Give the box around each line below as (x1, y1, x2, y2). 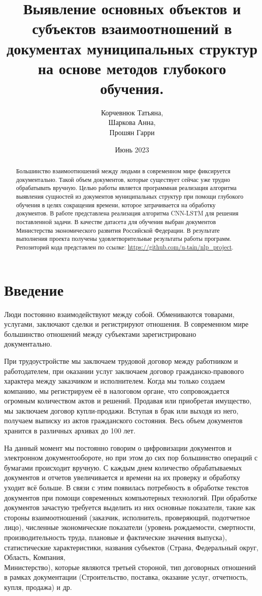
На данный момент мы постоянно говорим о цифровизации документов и (4, 442, 232, 453)
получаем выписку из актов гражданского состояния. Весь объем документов (4, 415, 243, 426)
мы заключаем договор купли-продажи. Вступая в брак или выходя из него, (4, 405, 239, 416)
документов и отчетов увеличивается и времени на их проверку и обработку (4, 472, 240, 483)
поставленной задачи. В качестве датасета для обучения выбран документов (16, 217, 216, 226)
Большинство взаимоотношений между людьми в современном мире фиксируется (16, 167, 231, 175)
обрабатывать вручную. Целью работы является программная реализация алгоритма (16, 183, 237, 192)
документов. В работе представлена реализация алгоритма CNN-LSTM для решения (16, 209, 239, 217)
